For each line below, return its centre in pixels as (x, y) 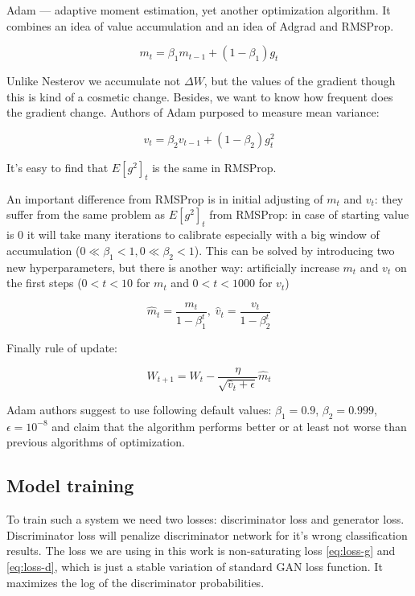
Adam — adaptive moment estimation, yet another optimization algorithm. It (199, 10)
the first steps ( (44, 283)
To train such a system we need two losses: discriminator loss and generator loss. (205, 519)
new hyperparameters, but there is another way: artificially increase (173, 267)
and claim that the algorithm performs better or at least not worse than (229, 426)
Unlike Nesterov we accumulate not (94, 81)
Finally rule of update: (62, 347)
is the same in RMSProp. (214, 167)
